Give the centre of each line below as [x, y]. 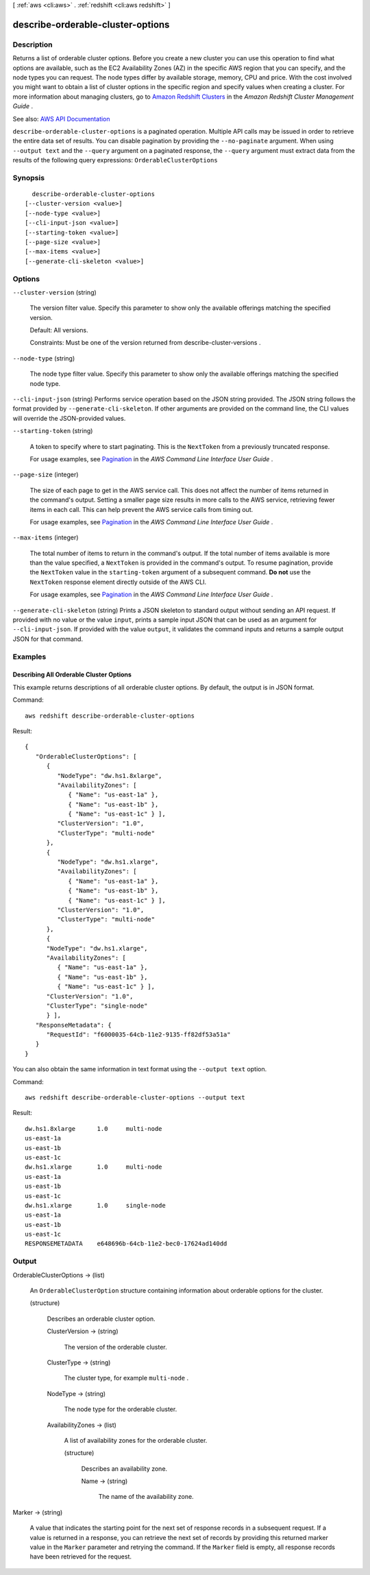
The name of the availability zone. [146, 1497]
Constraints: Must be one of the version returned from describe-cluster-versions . [145, 343]
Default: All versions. [59, 330]
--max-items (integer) [46, 537]
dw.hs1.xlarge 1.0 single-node [95, 1205]
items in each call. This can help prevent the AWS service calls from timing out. [141, 509]
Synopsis [28, 178]
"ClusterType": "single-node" [97, 1005]
